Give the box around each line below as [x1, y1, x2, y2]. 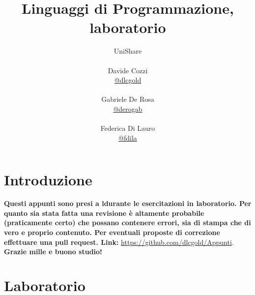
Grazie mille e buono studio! [4, 246, 102, 257]
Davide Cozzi [108, 65, 148, 75]
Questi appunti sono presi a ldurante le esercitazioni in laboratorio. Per [4, 198, 252, 208]
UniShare [113, 46, 142, 56]
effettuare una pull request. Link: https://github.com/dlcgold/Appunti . [4, 236, 234, 247]
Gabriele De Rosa [101, 94, 154, 104]
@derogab [113, 103, 142, 114]
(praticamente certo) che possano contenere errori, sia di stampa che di [4, 217, 251, 228]
